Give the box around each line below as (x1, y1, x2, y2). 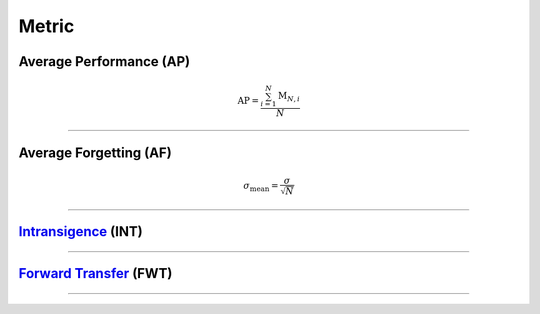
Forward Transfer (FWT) (18, 265, 173, 282)
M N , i (278, 90, 300, 104)
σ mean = (243, 180, 279, 194)
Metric (18, 15, 75, 37)
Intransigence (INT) (18, 223, 144, 240)
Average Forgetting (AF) (18, 144, 172, 161)
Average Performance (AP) (18, 53, 190, 70)
